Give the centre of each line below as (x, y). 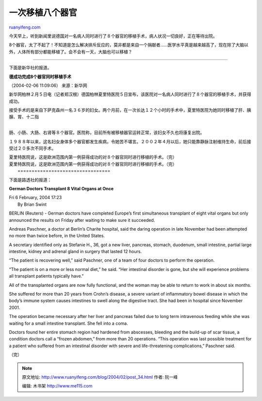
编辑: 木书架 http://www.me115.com (57, 386)
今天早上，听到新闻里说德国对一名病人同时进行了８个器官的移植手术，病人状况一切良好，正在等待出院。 (113, 36)
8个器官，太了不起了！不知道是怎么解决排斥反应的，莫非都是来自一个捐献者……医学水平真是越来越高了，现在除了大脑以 (129, 45)
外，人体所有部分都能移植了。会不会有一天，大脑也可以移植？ (71, 51)
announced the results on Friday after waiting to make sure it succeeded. (82, 220)
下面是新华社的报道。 (30, 67)
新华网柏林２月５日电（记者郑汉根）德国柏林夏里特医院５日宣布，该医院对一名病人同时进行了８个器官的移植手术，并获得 (130, 94)
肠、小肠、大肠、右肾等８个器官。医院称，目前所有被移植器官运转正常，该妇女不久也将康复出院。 (107, 133)
